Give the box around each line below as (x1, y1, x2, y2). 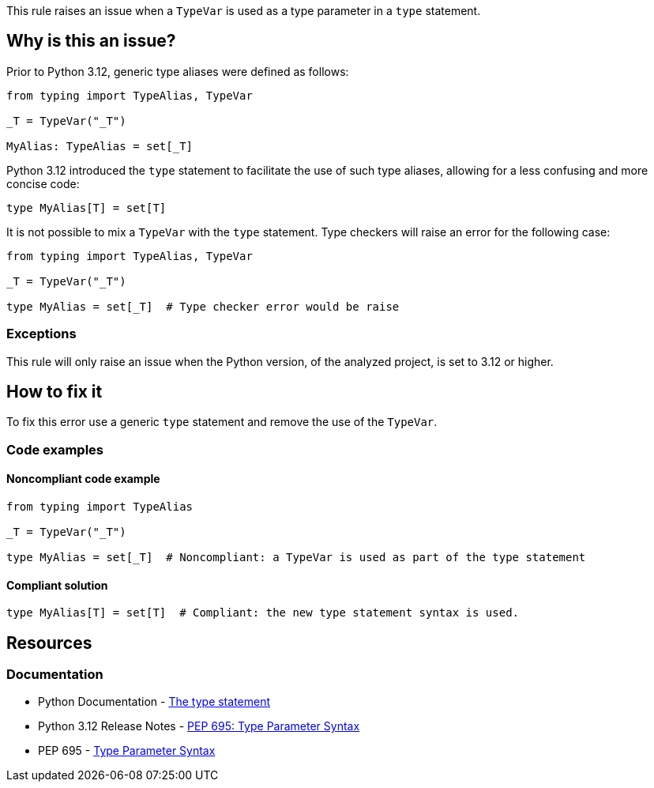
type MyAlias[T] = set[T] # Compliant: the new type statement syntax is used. (6, 606, 520, 620)
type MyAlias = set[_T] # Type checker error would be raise (6, 300, 400, 313)
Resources (6, 632, 92, 653)
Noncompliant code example (6, 472, 160, 486)
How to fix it (6, 382, 103, 402)
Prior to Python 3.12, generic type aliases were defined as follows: (6, 64, 349, 78)
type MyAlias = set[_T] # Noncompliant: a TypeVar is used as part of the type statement (6, 551, 586, 564)
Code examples (6, 441, 104, 458)
